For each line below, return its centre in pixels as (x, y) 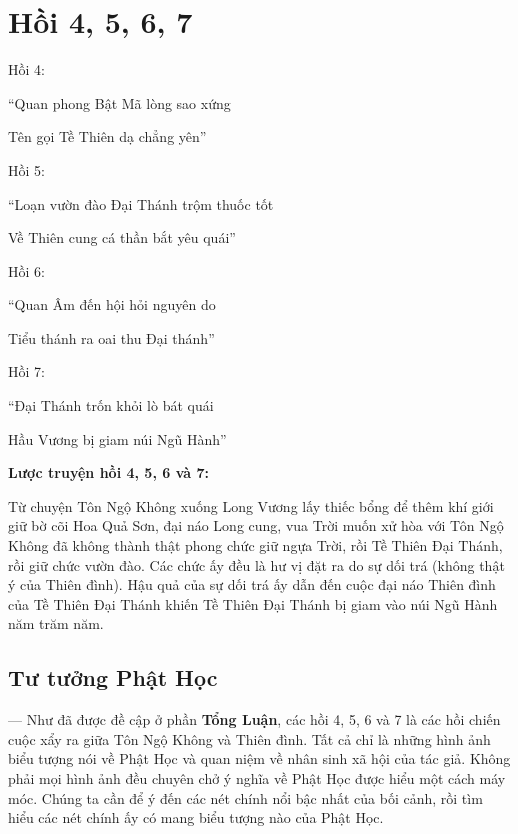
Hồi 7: (26, 371)
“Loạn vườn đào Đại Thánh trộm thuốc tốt (141, 203)
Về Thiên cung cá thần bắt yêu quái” (122, 237)
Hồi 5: (26, 169)
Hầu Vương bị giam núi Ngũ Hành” (117, 438)
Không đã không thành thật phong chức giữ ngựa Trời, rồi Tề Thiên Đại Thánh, (255, 545)
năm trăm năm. (56, 623)
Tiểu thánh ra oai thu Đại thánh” (111, 337)
